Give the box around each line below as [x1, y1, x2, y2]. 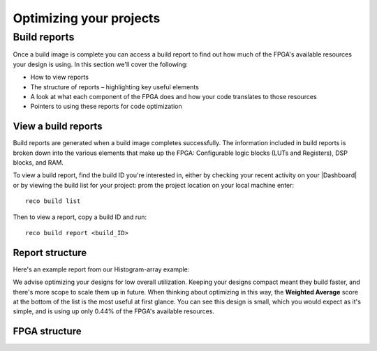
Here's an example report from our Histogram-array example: [13, 265, 190, 274]
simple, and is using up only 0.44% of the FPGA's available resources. [13, 307, 215, 315]
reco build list [25, 197, 81, 205]
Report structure [13, 246, 87, 258]
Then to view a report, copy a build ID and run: [13, 213, 147, 221]
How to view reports [30, 73, 89, 82]
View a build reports [13, 121, 103, 133]
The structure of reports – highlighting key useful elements [30, 82, 199, 91]
